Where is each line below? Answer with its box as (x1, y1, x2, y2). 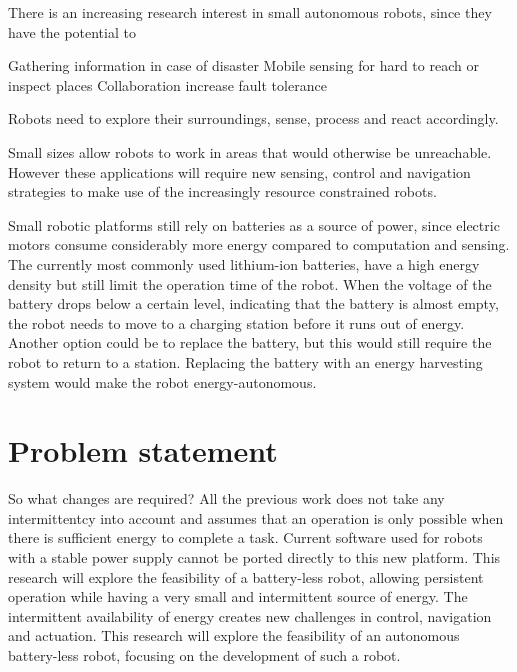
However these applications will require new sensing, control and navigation (8, 161, 471, 182)
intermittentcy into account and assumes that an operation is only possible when (8, 507, 504, 528)
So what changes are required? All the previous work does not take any (8, 488, 445, 509)
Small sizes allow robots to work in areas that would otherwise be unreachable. (8, 141, 492, 162)
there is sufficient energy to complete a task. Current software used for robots (8, 527, 483, 548)
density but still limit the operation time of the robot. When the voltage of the (8, 273, 492, 294)
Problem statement (8, 430, 278, 471)
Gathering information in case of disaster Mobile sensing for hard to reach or (8, 55, 479, 76)
